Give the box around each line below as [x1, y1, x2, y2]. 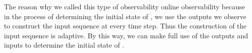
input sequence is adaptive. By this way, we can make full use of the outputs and [4, 30, 249, 40]
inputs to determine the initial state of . [4, 40, 125, 50]
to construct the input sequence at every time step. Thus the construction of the [4, 21, 247, 31]
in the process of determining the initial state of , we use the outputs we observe [4, 11, 247, 21]
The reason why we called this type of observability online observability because [4, 1, 245, 11]
